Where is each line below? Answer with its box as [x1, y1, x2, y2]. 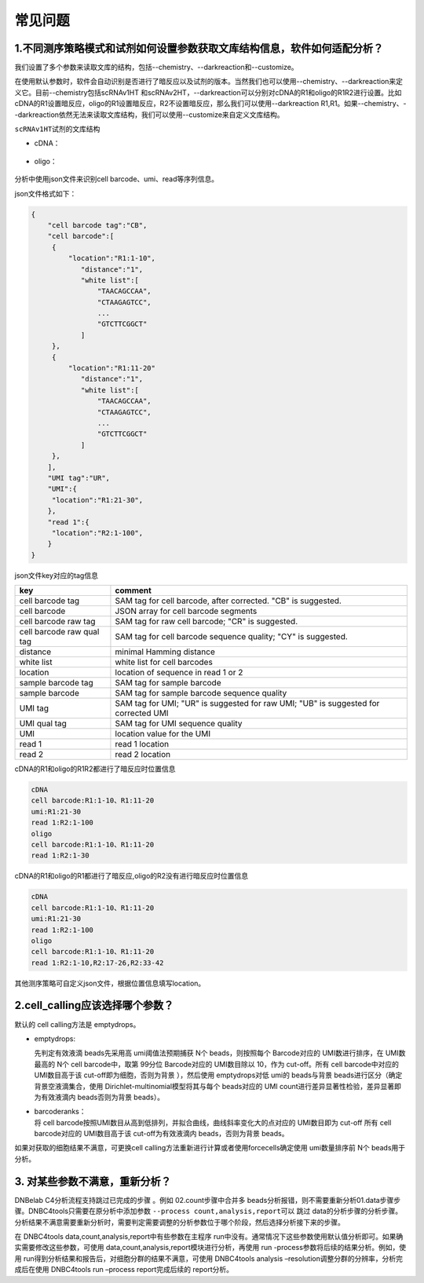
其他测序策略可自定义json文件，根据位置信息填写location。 [14, 978, 206, 988]
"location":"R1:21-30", [51, 495, 144, 504]
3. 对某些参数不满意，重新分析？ [14, 1175, 172, 1188]
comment [115, 585, 152, 596]
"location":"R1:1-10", [68, 254, 156, 263]
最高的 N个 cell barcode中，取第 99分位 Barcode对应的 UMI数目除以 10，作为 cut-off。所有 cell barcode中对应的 [34, 1059, 400, 1069]
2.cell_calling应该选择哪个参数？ [14, 999, 174, 1012]
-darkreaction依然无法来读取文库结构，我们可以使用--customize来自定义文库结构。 [14, 110, 284, 119]
